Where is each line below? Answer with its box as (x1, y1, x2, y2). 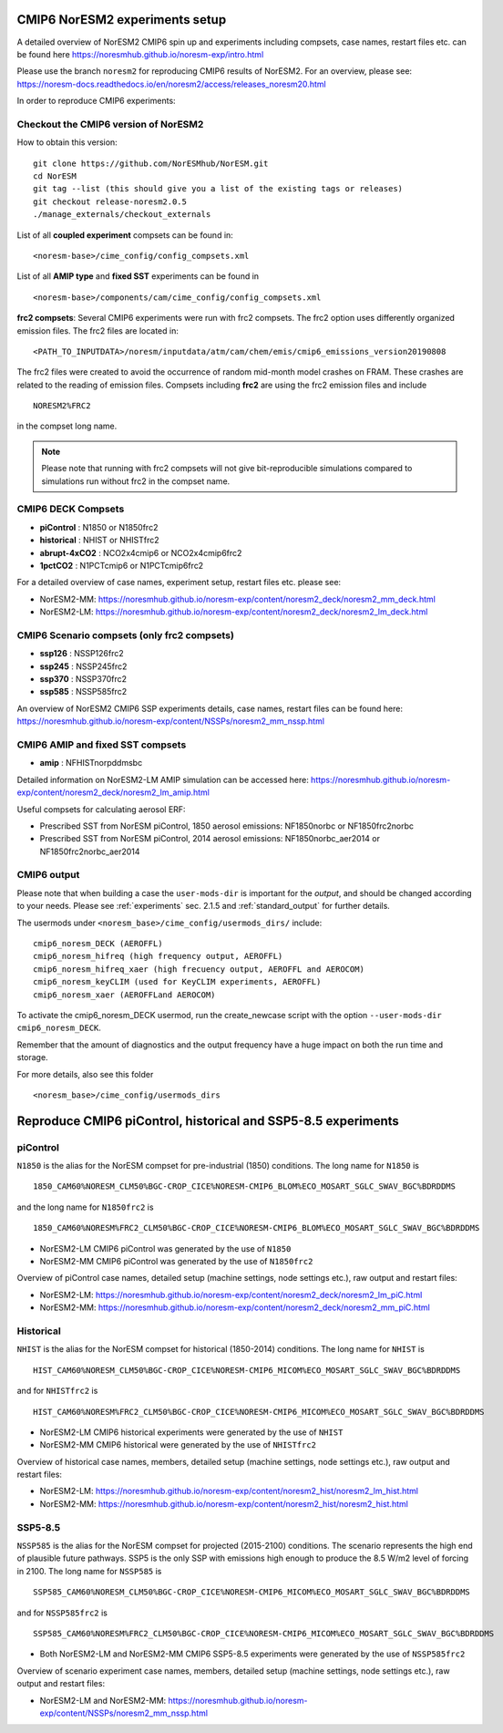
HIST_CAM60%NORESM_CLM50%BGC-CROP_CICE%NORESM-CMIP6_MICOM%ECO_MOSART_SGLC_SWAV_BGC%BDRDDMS (33, 1365, 461, 1376)
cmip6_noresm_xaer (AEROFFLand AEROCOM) (33, 989, 216, 1000)
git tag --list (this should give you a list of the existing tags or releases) (33, 183, 404, 194)
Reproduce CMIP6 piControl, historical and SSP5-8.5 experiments (16, 1113, 400, 1129)
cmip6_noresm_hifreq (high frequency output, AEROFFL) (33, 951, 283, 962)
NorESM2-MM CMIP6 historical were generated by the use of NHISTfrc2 (39, 1439, 317, 1450)
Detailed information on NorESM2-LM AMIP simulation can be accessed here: (16, 774, 309, 785)
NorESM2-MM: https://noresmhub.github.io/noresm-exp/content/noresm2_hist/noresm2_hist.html (39, 1498, 409, 1509)
